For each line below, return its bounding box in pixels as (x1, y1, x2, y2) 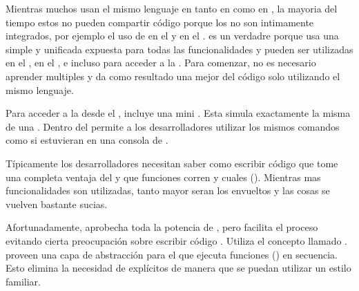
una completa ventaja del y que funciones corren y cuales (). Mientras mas (6, 169, 321, 184)
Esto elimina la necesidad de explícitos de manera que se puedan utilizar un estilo (6, 261, 351, 275)
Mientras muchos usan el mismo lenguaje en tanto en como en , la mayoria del (6, 1, 338, 15)
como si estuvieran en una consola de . (6, 133, 168, 147)
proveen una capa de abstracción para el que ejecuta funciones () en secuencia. (6, 247, 338, 261)
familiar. (6, 274, 41, 288)
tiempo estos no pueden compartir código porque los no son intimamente (6, 15, 314, 29)
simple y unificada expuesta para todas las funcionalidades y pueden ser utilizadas (6, 41, 353, 56)
